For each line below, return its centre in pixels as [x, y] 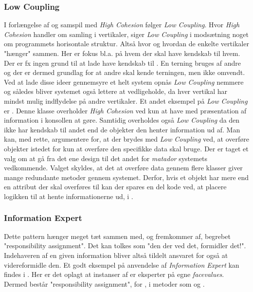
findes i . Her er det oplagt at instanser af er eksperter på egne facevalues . [114, 274]
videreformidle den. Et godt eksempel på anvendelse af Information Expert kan [122, 265]
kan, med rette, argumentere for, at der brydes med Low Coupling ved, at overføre [126, 139]
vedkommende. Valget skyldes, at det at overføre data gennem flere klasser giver [123, 168]
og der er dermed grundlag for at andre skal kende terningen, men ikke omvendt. [125, 72]
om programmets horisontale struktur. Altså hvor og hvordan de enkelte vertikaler [126, 44]
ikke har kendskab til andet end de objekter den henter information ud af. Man [122, 129]
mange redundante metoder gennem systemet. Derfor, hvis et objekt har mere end [126, 177]
